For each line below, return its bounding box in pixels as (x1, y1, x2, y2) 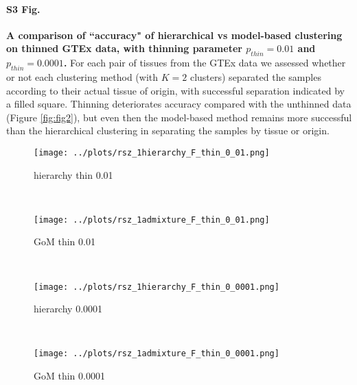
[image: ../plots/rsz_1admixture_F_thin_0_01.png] (34, 214, 270, 225)
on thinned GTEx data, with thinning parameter (6, 41, 242, 55)
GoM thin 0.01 (34, 234, 95, 249)
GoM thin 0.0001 (34, 369, 105, 383)
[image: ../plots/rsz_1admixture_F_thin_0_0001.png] (34, 349, 279, 359)
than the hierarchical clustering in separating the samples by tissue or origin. (6, 123, 330, 138)
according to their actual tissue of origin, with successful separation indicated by (6, 83, 345, 97)
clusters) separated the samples (189, 69, 321, 84)
